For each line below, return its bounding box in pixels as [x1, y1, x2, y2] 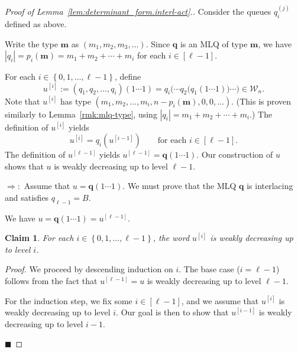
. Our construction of [196, 148, 273, 161]
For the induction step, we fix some [5, 294, 132, 307]
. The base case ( [179, 263, 240, 275]
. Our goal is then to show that [116, 306, 229, 318]
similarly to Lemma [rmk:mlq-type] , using [5, 107, 157, 120]
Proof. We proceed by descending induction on [5, 263, 173, 275]
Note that [5, 94, 40, 107]
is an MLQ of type [180, 37, 248, 50]
